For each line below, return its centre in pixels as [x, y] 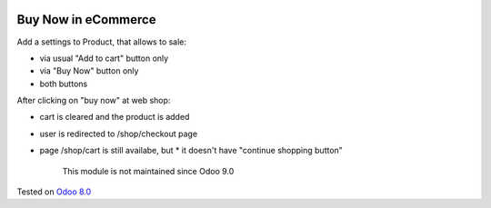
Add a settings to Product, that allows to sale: [101, 42]
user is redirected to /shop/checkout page [119, 134]
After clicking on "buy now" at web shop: [94, 101]
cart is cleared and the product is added [115, 117]
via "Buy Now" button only [89, 71]
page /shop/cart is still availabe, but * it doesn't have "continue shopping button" [191, 151]
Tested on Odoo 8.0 [54, 192]
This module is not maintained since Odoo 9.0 [148, 171]
